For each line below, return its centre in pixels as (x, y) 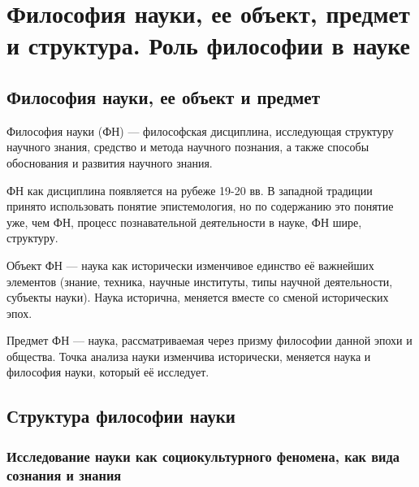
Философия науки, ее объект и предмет (163, 96)
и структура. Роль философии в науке (209, 45)
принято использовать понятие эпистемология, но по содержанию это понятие (200, 206)
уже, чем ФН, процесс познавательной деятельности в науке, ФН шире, (184, 222)
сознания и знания (64, 474)
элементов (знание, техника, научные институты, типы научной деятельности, (200, 281)
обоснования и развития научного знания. (110, 162)
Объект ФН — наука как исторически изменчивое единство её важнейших (190, 265)
